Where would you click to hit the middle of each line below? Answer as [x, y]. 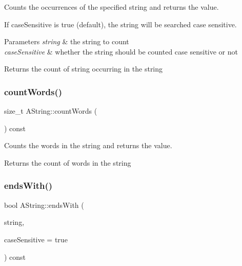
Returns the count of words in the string [68, 162]
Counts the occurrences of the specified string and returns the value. [112, 7]
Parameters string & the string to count [67, 41]
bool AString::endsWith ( [44, 205]
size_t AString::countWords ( [51, 111]
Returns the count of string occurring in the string [84, 69]
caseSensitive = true [36, 239]
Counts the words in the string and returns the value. [88, 145]
